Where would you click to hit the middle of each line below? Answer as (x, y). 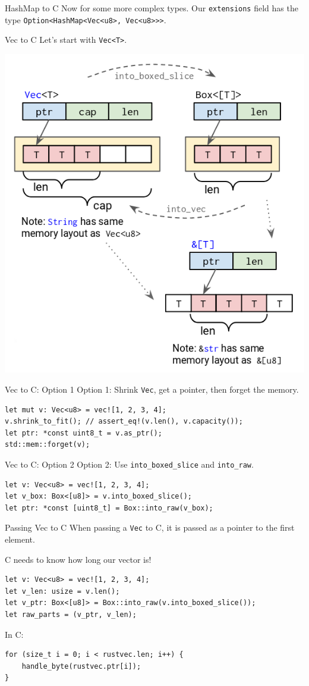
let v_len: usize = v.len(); (62, 591)
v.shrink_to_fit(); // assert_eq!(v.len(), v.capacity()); (124, 422)
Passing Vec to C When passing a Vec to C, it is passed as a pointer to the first (150, 527)
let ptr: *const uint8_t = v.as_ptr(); (83, 433)
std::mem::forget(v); (48, 445)
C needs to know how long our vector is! (78, 559)
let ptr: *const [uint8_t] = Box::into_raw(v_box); (109, 508)
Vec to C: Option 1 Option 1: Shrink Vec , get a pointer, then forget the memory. (152, 389)
